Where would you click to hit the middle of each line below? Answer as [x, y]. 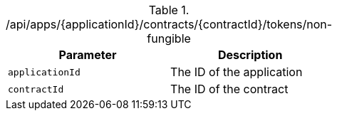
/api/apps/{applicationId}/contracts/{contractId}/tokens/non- [169, 24]
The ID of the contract [229, 89]
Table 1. [169, 10]
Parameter [88, 55]
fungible [169, 38]
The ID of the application [237, 72]
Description [250, 55]
